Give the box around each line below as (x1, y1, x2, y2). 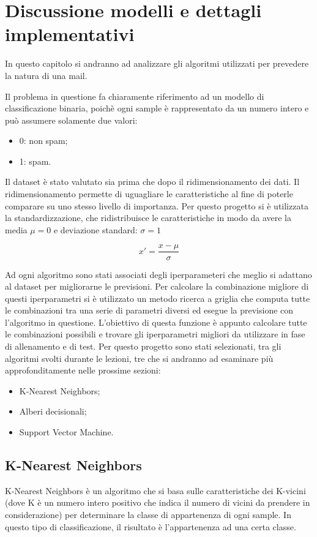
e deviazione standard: (53, 223, 138, 236)
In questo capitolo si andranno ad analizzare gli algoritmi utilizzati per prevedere (5, 57, 309, 70)
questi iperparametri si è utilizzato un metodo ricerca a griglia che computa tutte (5, 291, 310, 304)
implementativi (5, 21, 135, 47)
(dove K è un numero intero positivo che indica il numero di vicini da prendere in (5, 496, 310, 509)
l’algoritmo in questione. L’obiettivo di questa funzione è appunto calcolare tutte (5, 315, 307, 328)
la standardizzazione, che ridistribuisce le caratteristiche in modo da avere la (5, 211, 291, 224)
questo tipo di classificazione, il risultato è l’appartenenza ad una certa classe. (5, 520, 296, 533)
